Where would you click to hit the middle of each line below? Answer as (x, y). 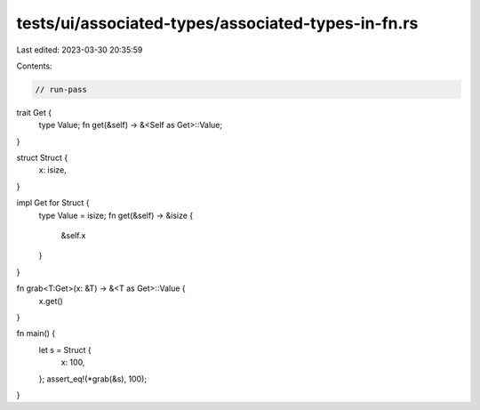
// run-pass (61, 89)
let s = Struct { (65, 350)
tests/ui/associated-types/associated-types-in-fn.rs (217, 23)
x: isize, (52, 170)
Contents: (34, 66)
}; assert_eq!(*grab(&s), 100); (92, 379)
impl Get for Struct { (53, 203)
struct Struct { (42, 158)
